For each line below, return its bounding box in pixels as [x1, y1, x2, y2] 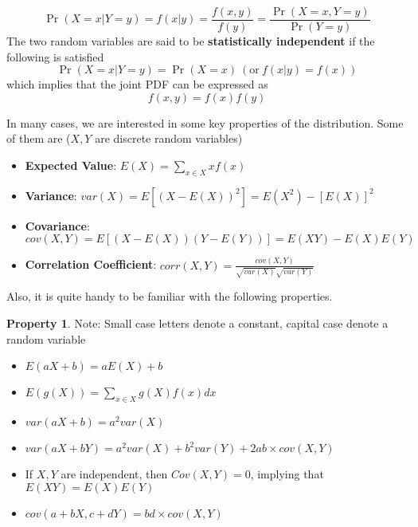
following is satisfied [6, 48, 104, 65]
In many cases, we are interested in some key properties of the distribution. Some [6, 114, 404, 131]
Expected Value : [25, 157, 117, 174]
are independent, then [61, 466, 168, 482]
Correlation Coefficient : [25, 256, 157, 273]
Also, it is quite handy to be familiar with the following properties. [6, 288, 333, 305]
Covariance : [25, 217, 90, 234]
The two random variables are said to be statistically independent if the [6, 33, 375, 49]
